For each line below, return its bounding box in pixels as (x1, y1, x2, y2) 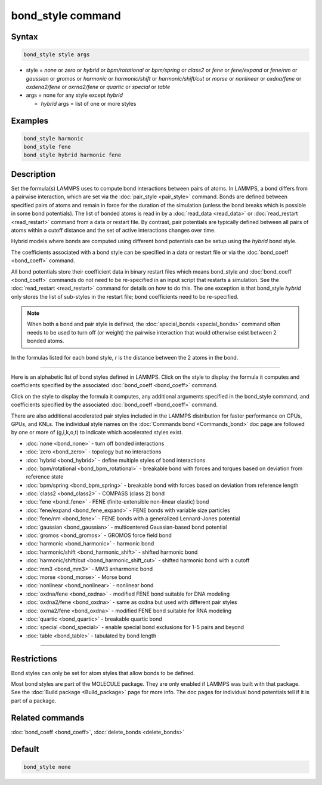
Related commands (11, 713, 85, 723)
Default (11, 744, 39, 754)
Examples (11, 115, 49, 125)
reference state (26, 473, 64, 480)
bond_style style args (23, 51, 90, 58)
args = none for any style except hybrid (26, 91, 123, 99)
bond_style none (23, 763, 72, 770)
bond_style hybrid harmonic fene (23, 152, 122, 158)
